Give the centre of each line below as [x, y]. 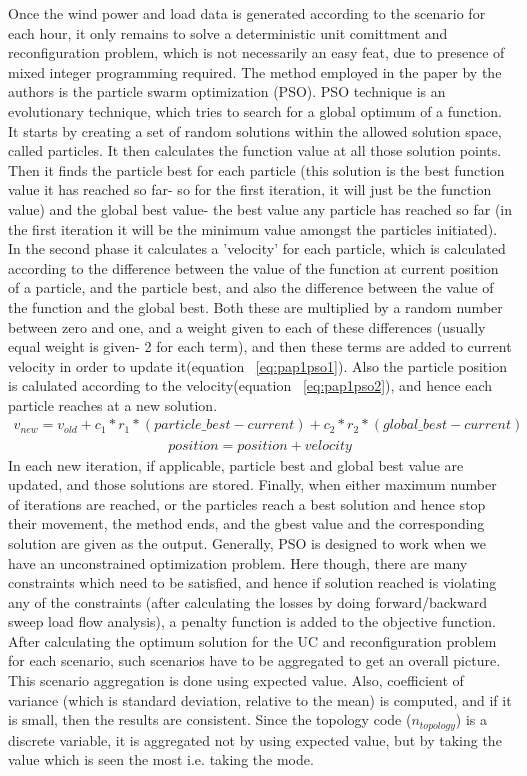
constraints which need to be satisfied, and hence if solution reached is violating [252, 582]
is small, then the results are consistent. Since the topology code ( [210, 719]
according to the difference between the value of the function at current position [253, 267]
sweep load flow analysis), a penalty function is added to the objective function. [252, 621]
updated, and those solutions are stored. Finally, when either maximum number [252, 484]
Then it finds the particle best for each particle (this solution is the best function [256, 169]
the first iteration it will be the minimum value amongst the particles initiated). [253, 228]
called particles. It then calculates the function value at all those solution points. [255, 150]
